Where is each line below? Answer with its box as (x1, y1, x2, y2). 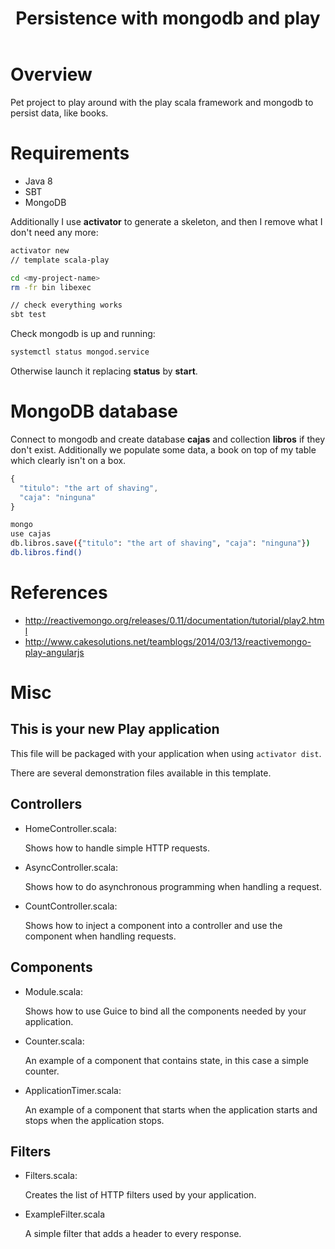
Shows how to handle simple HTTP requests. (24, 842, 210, 854)
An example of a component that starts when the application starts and (24, 1103, 318, 1116)
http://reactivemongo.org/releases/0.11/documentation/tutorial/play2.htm (24, 614, 325, 626)
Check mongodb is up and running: (10, 328, 156, 340)
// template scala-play (10, 255, 110, 265)
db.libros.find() (10, 548, 83, 558)
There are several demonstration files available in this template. (10, 767, 272, 779)
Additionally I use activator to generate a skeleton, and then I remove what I (10, 215, 323, 227)
